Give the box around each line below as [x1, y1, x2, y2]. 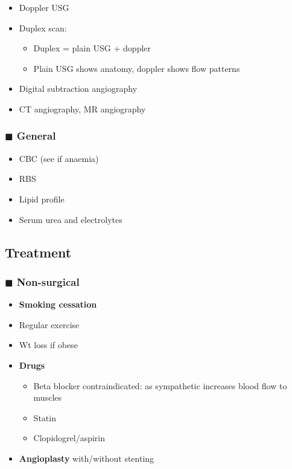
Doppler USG [19, 1, 69, 13]
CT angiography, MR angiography [19, 102, 146, 115]
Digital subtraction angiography [19, 82, 138, 95]
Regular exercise [19, 318, 80, 331]
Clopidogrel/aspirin [33, 432, 106, 444]
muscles [33, 391, 62, 404]
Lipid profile [19, 192, 65, 205]
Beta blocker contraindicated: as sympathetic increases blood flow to [33, 379, 287, 392]
